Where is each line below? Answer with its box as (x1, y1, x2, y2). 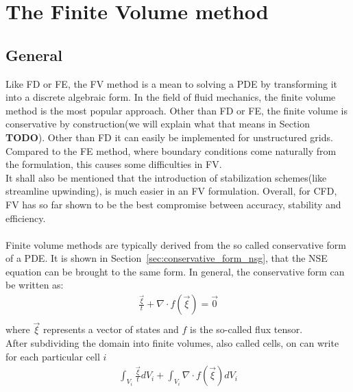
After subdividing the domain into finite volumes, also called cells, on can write (5, 335, 339, 350)
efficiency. (5, 210, 46, 225)
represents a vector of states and (42, 322, 179, 336)
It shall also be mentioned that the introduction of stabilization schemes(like (5, 170, 327, 184)
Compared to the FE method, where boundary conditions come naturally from (5, 143, 337, 158)
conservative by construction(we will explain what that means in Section (5, 117, 311, 131)
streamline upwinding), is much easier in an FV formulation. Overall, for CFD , (5, 184, 337, 198)
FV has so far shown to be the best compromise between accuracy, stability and (5, 197, 341, 211)
